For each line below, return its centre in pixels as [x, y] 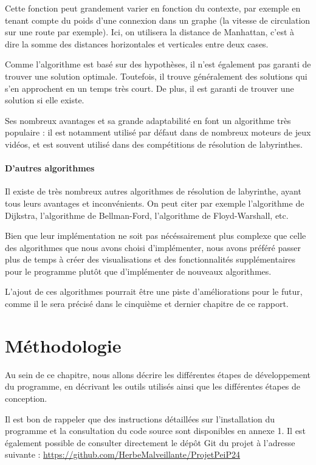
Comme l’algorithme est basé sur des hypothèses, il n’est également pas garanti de [158, 64]
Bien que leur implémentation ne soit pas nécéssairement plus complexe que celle [156, 236]
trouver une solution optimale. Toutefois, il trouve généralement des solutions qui [156, 76]
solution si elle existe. [45, 100]
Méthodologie [63, 345]
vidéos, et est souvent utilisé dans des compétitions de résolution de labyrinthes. [154, 144]
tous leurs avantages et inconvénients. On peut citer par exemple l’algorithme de [155, 203]
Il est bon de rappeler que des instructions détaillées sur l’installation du [140, 418]
